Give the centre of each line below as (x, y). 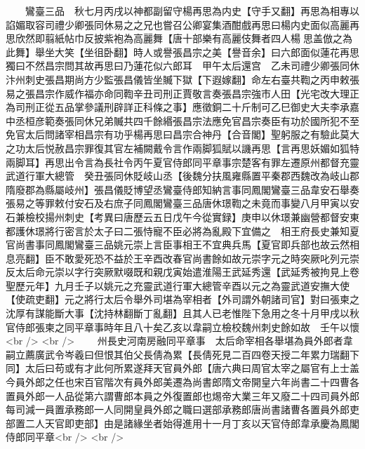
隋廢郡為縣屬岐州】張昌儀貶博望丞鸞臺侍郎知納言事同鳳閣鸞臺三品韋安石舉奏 (182, 189)
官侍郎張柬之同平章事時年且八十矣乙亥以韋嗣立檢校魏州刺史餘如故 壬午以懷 (182, 327)
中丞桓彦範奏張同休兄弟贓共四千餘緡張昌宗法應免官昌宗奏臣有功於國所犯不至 (182, 120)
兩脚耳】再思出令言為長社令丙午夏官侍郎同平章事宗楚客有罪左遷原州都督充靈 (182, 162)
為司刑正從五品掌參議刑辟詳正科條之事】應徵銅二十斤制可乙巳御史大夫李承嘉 (182, 107)
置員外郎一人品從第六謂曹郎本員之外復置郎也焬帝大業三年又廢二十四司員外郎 (182, 395)
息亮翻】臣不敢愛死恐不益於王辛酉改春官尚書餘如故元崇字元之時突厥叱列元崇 (182, 258)
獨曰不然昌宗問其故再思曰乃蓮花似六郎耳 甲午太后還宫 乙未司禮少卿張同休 (182, 66)
